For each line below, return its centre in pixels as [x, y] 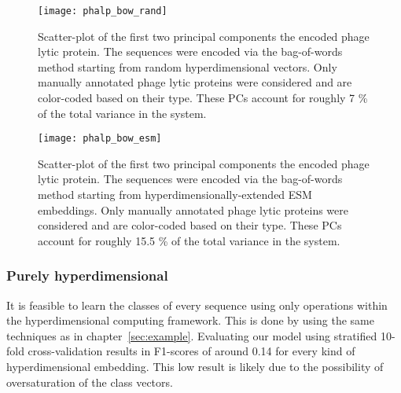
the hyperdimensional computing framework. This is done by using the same [190, 320]
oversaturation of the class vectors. [90, 382]
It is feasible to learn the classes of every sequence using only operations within [197, 305]
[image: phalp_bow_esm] [100, 139]
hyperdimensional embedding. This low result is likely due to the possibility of [195, 367]
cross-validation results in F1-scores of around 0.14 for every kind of [191, 351]
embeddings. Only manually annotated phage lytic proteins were [193, 209]
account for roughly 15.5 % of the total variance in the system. [189, 240]
